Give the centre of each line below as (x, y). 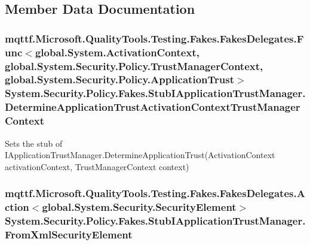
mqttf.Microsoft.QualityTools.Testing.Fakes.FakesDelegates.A (155, 193)
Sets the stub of (34, 143)
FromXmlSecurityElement (69, 234)
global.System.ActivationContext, (117, 52)
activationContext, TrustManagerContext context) (97, 166)
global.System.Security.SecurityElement (139, 207)
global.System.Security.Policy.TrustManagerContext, (134, 66)
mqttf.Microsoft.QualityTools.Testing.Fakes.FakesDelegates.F (154, 38)
